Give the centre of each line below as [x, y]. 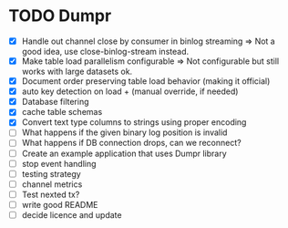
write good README [60, 204]
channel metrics [52, 184]
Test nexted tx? [51, 194]
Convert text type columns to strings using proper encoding [134, 122]
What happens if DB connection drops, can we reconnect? [132, 143]
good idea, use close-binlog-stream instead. [105, 52]
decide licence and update [72, 214]
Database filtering [55, 102]
